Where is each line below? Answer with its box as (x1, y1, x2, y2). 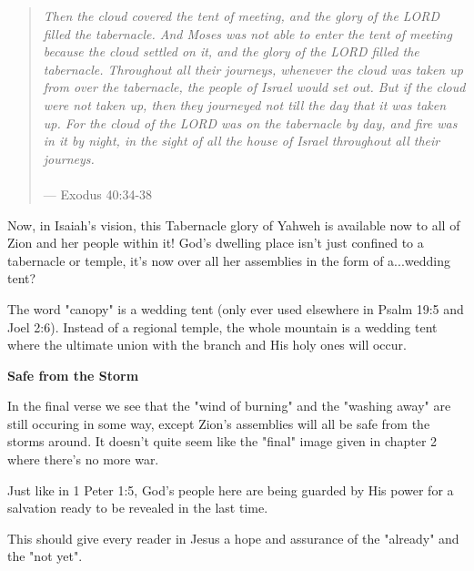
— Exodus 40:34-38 (43, 184, 153, 203)
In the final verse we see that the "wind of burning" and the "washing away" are (7, 396, 451, 415)
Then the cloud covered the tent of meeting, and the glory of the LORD (43, 6, 440, 25)
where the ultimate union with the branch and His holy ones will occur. (7, 335, 407, 354)
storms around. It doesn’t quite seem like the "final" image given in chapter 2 (7, 432, 438, 451)
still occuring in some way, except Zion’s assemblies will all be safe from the (7, 413, 430, 433)
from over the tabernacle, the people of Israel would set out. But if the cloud (43, 77, 466, 97)
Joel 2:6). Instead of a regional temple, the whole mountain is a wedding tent (7, 317, 438, 336)
